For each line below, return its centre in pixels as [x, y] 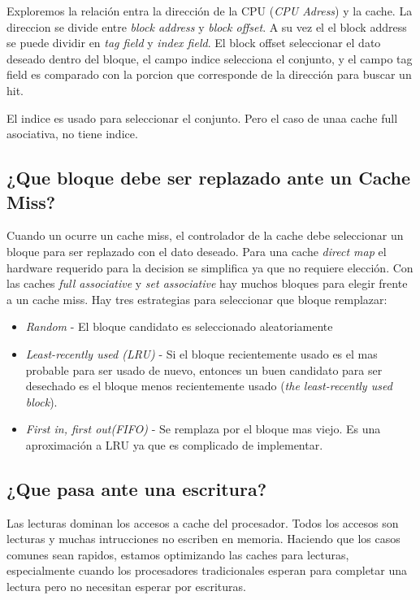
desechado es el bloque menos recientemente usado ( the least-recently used [209, 386]
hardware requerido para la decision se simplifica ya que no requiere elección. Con [210, 267]
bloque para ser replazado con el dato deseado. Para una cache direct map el [197, 251]
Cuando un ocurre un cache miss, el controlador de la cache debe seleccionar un [205, 235]
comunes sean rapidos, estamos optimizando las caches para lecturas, [178, 554]
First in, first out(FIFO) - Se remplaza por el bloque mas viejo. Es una [203, 429]
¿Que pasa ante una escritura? [137, 488]
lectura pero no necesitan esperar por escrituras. [126, 587]
